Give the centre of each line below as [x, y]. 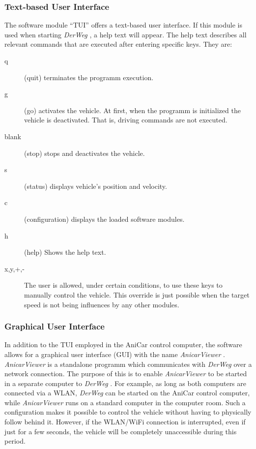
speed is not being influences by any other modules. [102, 304]
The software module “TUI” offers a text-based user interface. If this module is [123, 25]
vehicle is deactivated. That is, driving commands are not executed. [126, 120]
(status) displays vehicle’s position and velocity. [96, 186]
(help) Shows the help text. [65, 252]
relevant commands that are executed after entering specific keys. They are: [118, 44]
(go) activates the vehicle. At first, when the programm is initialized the [132, 110]
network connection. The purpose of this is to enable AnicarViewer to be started [126, 374]
